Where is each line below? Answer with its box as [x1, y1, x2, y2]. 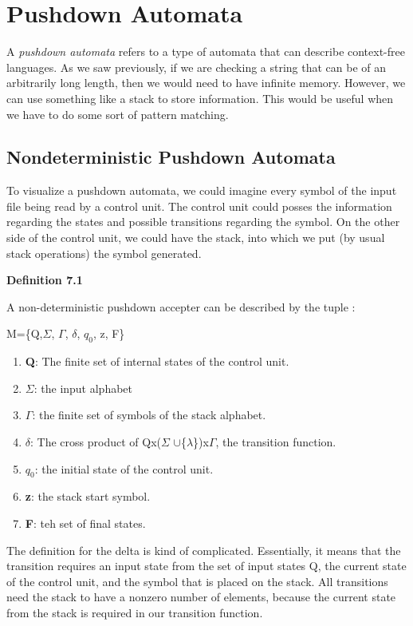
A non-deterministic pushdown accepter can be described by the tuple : [6, 298, 356, 315]
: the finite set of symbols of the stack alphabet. [32, 406, 266, 423]
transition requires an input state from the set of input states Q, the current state [6, 557, 407, 574]
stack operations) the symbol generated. [6, 244, 202, 261]
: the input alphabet [33, 379, 133, 396]
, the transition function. [215, 434, 336, 450]
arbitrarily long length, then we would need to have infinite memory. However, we [6, 74, 406, 91]
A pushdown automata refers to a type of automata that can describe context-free [6, 43, 405, 60]
